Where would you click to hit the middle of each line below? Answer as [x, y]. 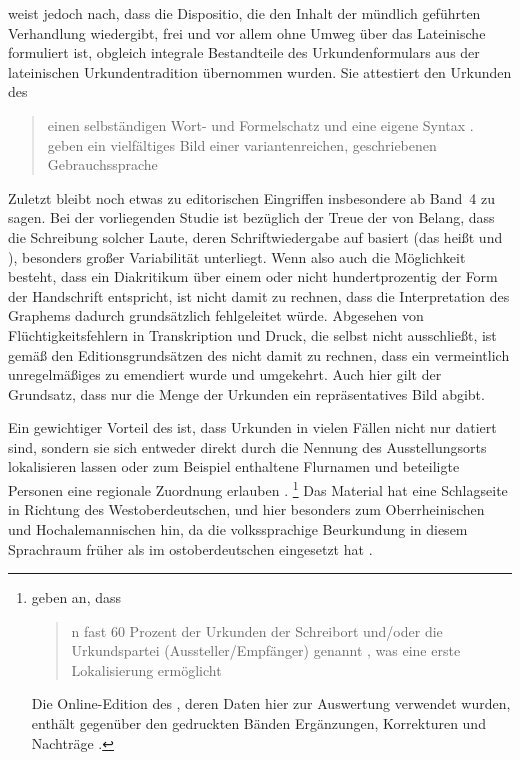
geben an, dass [76, 597]
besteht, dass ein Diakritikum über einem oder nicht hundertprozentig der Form [253, 276]
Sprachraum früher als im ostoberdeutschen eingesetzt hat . [190, 548]
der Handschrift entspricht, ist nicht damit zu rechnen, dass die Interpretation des [259, 295]
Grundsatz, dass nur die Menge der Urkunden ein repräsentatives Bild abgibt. [246, 393]
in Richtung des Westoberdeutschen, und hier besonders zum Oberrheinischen [246, 509]
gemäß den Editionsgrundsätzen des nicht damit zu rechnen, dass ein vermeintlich [259, 354]
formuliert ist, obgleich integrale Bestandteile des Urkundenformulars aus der [244, 52]
